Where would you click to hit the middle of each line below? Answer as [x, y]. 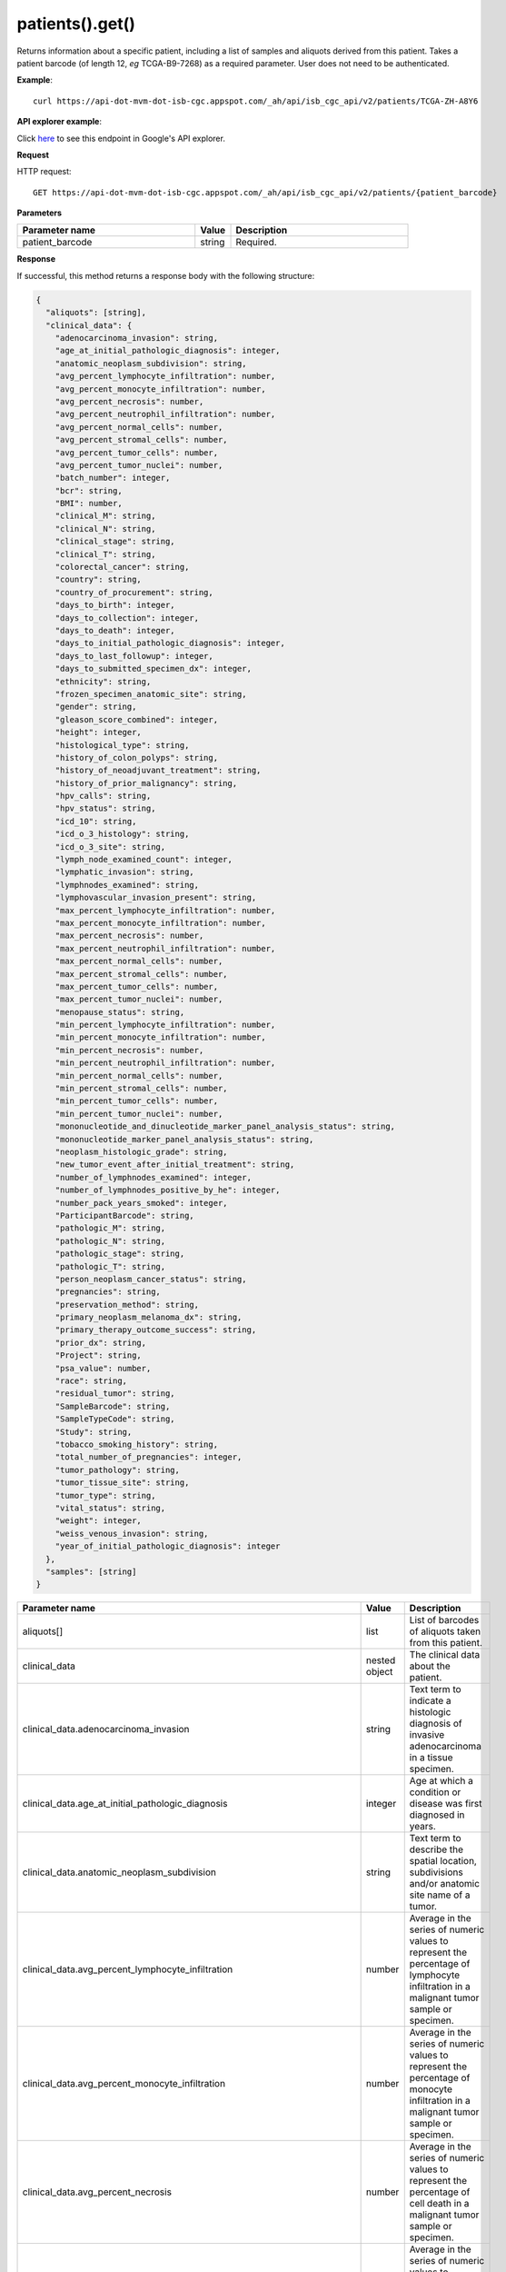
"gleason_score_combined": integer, [136, 719]
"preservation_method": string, [127, 1305]
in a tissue [431, 1758]
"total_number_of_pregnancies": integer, [149, 1457]
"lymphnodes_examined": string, [127, 885]
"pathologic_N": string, [110, 1241]
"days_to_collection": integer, [127, 618]
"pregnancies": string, [108, 1292]
